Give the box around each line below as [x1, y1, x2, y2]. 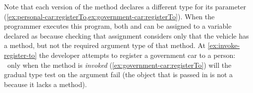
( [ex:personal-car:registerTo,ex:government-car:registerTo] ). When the [4, 11, 215, 21]
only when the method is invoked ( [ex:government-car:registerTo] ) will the [7, 59, 232, 70]
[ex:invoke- [207, 40, 240, 50]
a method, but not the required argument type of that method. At [4, 40, 205, 50]
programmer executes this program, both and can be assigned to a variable [4, 21, 232, 31]
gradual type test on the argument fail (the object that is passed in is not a [4, 69, 233, 80]
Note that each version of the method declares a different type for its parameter [4, 1, 246, 11]
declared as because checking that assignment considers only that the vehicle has [4, 30, 249, 41]
